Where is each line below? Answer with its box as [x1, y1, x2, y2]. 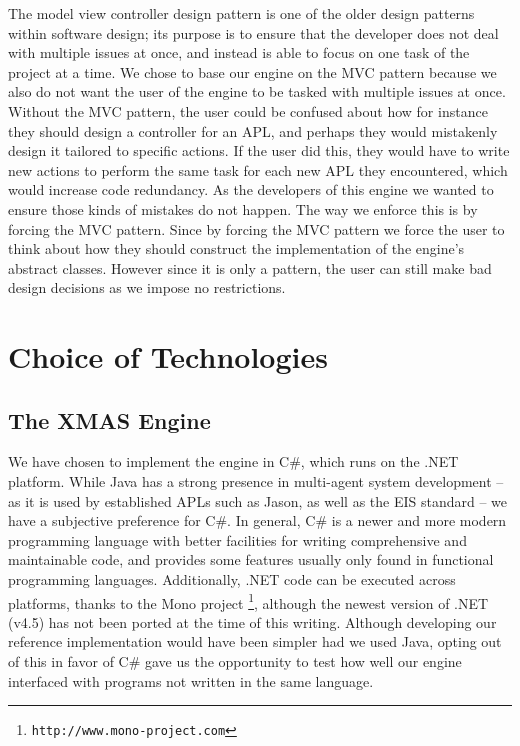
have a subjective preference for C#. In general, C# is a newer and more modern [8, 510, 507, 531]
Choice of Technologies [8, 336, 328, 377]
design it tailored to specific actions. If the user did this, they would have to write [8, 140, 510, 161]
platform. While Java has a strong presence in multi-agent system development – [8, 471, 504, 492]
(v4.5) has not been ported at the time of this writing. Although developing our [8, 611, 497, 632]
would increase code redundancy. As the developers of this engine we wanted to [8, 179, 494, 200]
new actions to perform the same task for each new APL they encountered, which [8, 159, 508, 180]
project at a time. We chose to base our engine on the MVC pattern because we [8, 61, 497, 82]
